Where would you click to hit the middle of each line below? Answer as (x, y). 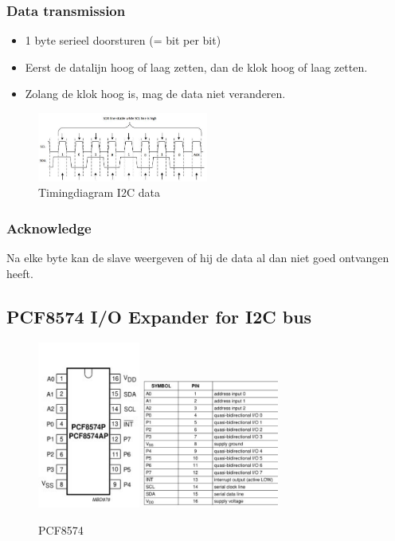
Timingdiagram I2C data (99, 192)
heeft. (20, 273)
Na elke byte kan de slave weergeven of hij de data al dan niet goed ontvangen (198, 258)
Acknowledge (49, 228)
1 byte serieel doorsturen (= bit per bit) (123, 40)
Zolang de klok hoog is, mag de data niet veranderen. (155, 94)
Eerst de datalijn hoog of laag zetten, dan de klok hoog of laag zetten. (196, 67)
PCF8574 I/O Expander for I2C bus (159, 316)
